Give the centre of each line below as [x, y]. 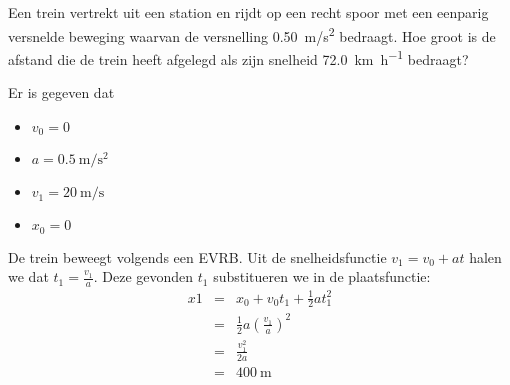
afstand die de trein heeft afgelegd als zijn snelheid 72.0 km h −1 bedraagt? [238, 57]
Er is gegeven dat [61, 92]
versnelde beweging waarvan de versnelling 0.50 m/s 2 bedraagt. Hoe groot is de [252, 34]
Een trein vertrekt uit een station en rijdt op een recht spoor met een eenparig [248, 12]
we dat [28, 276]
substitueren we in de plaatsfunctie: [322, 276]
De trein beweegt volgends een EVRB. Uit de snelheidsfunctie [197, 256]
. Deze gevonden [143, 276]
